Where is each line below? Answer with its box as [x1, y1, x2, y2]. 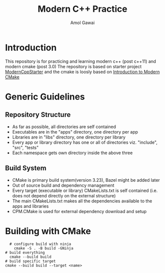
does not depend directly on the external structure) [12, 192, 116, 198]
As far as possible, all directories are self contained [12, 124, 116, 130]
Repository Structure [5, 110, 71, 119]
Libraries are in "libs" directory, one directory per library [12, 134, 126, 140]
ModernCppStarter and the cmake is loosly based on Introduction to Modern [5, 69, 160, 75]
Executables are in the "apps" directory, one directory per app [12, 129, 138, 135]
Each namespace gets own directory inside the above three [12, 150, 133, 156]
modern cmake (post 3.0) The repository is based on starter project [5, 63, 142, 69]
